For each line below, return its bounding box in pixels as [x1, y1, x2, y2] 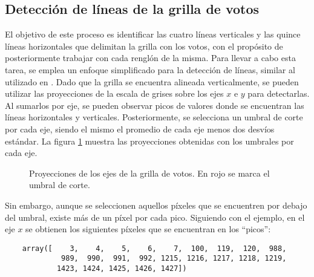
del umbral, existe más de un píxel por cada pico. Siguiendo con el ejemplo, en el [5, 210, 305, 223]
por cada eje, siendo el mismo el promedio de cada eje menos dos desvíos [5, 122, 275, 135]
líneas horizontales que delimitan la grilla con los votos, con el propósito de [5, 39, 283, 52]
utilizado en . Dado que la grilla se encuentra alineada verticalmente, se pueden [5, 75, 299, 88]
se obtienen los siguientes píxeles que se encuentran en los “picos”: [25, 223, 271, 235]
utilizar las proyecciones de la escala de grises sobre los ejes [5, 87, 224, 100]
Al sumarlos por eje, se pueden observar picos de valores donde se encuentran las [5, 99, 304, 111]
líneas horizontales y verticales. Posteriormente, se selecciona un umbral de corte [5, 111, 303, 123]
